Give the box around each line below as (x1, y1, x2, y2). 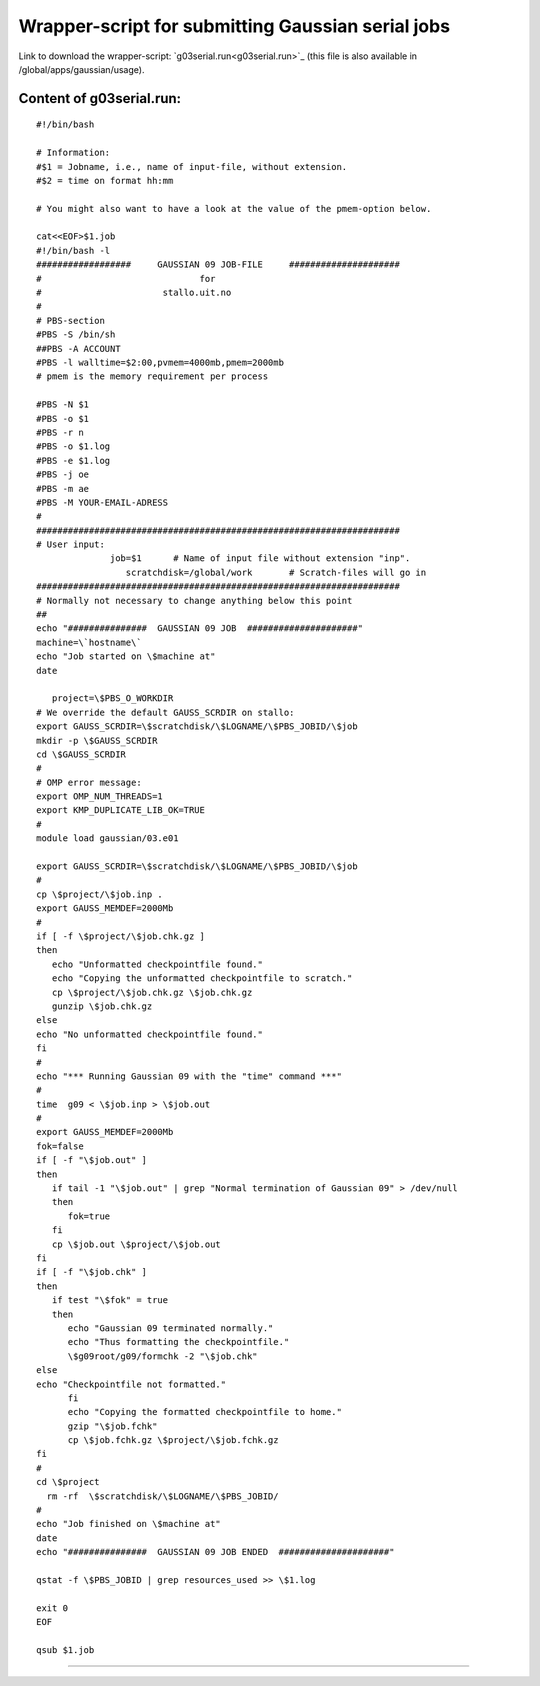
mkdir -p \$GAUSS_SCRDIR (36, 735, 158, 746)
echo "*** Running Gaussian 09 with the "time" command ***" (36, 1070, 342, 1082)
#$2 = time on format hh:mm (36, 175, 174, 186)
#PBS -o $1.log (36, 441, 111, 452)
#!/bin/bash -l (36, 245, 111, 256)
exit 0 (36, 1602, 69, 1614)
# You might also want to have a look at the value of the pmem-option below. (36, 203, 432, 214)
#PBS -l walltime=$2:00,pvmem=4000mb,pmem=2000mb (36, 356, 285, 368)
